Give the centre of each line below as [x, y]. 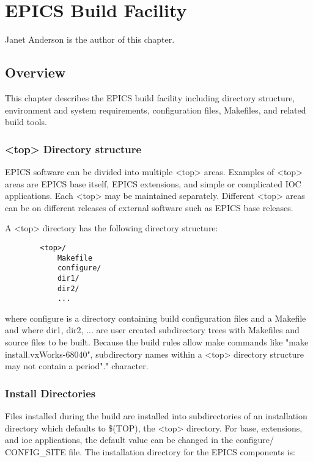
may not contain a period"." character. [77, 366]
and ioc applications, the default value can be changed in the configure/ [139, 440]
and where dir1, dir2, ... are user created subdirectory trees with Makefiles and [152, 330]
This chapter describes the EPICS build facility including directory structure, [150, 97]
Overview [35, 72]
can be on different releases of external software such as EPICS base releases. [149, 207]
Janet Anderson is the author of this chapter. [90, 39]
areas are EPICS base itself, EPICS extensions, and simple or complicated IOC [153, 183]
